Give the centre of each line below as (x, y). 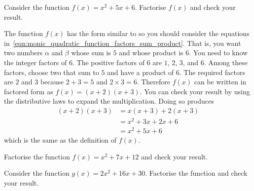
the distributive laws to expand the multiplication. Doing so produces (109, 101)
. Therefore (153, 82)
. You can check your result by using (195, 91)
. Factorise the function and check (196, 173)
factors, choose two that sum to (52, 72)
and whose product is (151, 53)
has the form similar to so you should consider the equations (158, 33)
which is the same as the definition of (60, 140)
